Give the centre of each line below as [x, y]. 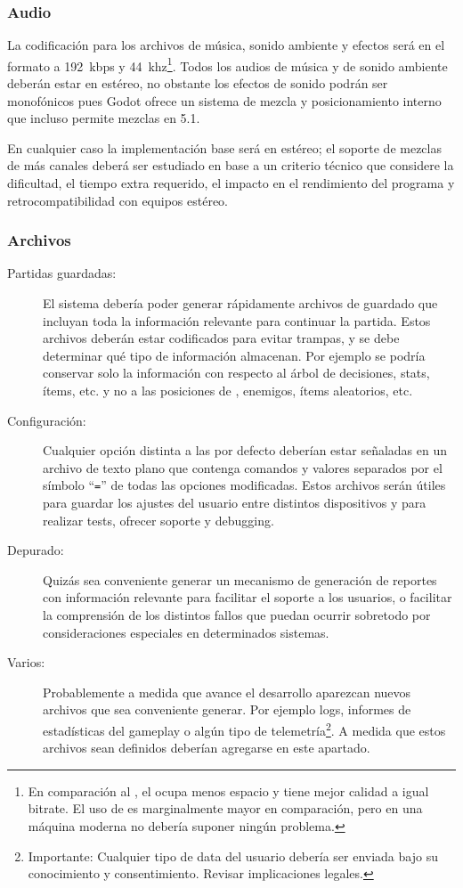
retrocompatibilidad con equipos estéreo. [118, 200]
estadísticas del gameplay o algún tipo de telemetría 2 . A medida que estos [244, 729]
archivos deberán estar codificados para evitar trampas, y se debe [221, 338]
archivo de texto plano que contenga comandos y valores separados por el [243, 467]
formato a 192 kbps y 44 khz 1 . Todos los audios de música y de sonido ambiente [227, 64]
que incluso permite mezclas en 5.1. [104, 118]
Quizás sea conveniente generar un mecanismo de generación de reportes [240, 579]
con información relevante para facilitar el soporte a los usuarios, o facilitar [248, 597]
